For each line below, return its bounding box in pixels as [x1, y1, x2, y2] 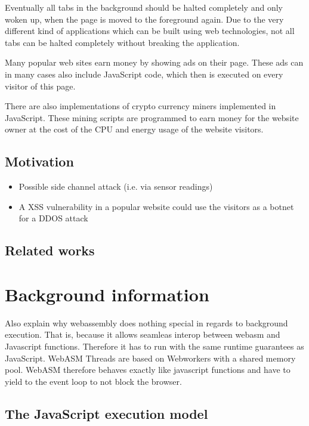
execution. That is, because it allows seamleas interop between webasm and [5, 328, 280, 341]
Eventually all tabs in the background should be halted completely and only [5, 1, 283, 13]
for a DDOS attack [18, 212, 88, 224]
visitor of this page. [5, 79, 76, 92]
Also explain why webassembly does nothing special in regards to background [5, 316, 288, 329]
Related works [5, 241, 95, 260]
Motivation [5, 152, 74, 171]
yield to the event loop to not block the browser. [5, 375, 182, 387]
